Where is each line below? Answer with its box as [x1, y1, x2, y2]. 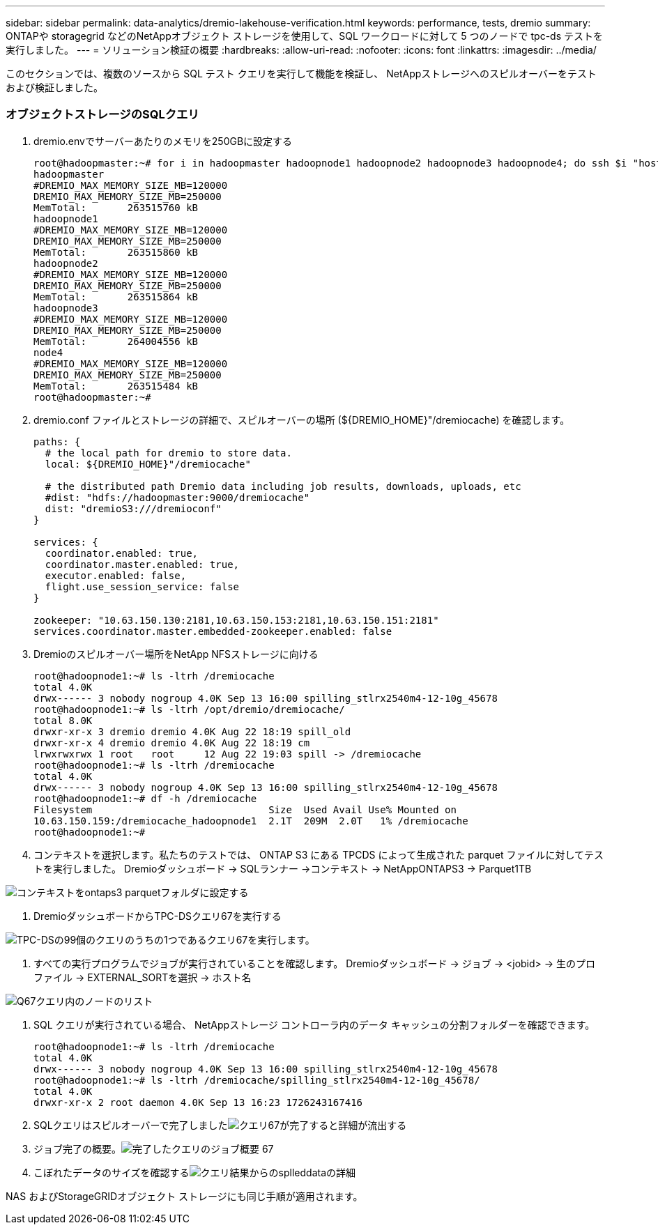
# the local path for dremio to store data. [45, 447, 292, 459]
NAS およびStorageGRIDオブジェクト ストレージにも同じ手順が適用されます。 [6, 1190, 363, 1202]
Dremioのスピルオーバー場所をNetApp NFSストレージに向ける [33, 647, 319, 660]
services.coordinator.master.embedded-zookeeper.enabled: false [33, 625, 392, 637]
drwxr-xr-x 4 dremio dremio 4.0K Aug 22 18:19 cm [33, 737, 310, 748]
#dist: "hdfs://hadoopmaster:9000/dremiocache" [45, 491, 310, 503]
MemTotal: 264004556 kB [33, 335, 199, 347]
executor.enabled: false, [45, 569, 187, 581]
